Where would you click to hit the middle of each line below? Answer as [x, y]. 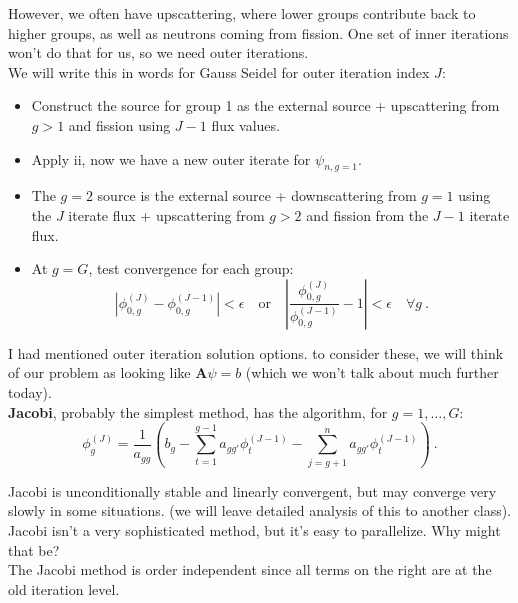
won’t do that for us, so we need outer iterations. [158, 52]
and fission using [119, 124]
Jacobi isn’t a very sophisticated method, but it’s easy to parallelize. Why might [254, 530]
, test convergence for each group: [191, 268]
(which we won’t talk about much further [372, 372]
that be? [34, 549]
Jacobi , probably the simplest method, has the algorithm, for [198, 411]
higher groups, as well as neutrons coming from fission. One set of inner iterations [258, 32]
